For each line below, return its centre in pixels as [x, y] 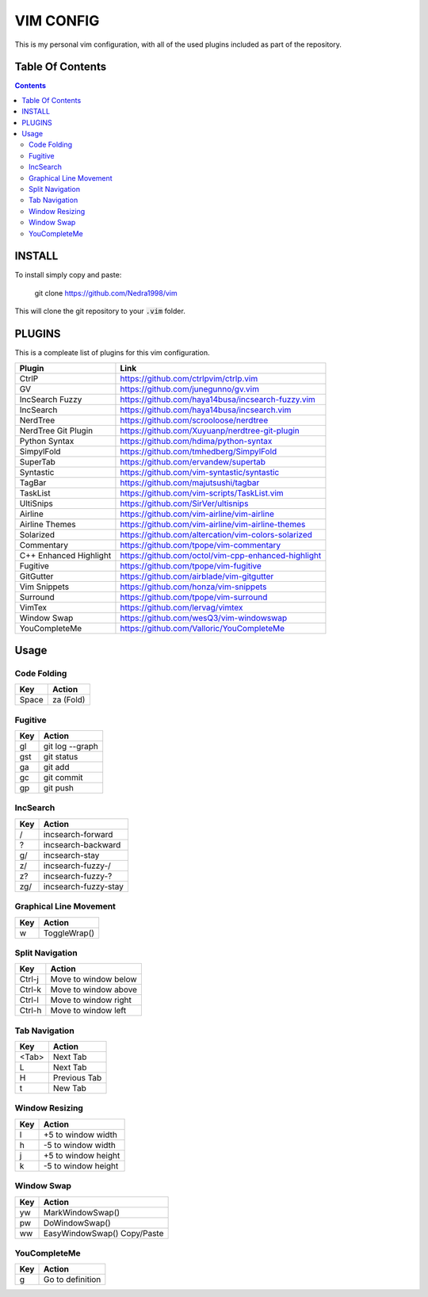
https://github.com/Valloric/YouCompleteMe [203, 628]
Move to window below [94, 979]
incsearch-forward [78, 834]
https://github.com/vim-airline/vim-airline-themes [213, 524]
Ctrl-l [29, 1000]
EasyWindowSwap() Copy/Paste [103, 1233]
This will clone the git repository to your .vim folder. [100, 311]
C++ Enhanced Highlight [65, 555]
